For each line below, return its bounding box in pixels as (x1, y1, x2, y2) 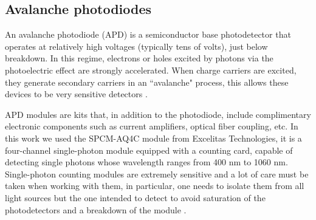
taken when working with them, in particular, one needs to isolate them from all (5, 179, 304, 192)
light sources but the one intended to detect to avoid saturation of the (5, 191, 266, 204)
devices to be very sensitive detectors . (5, 88, 148, 100)
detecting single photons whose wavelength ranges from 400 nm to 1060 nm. (5, 156, 288, 168)
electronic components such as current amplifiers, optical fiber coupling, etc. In (5, 120, 298, 132)
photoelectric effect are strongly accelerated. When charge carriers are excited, (5, 63, 297, 76)
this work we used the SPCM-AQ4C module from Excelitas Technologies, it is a (5, 131, 302, 144)
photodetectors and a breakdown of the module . (5, 203, 187, 216)
